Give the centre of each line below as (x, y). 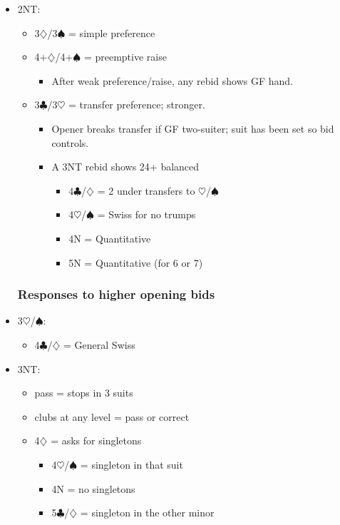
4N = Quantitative (110, 238)
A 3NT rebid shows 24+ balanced (125, 167)
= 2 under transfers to (146, 190)
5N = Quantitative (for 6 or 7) (136, 262)
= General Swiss (99, 344)
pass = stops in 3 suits (84, 393)
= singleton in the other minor (147, 513)
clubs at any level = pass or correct (112, 416)
